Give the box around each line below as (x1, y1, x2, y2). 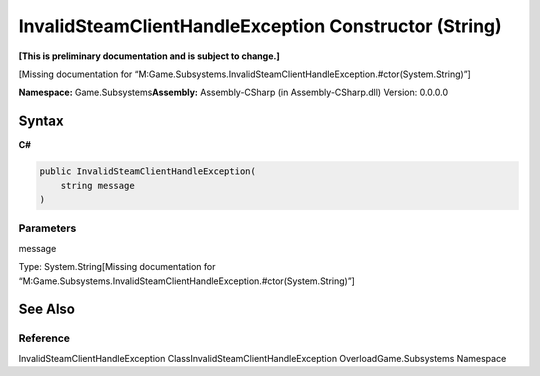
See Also (18, 301, 75, 318)
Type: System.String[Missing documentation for (18, 261, 216, 273)
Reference (18, 331, 70, 345)
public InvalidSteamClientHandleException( (39, 166, 257, 177)
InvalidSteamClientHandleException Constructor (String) (18, 15, 502, 37)
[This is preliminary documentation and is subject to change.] (18, 50, 280, 62)
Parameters (18, 221, 77, 235)
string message (60, 180, 135, 191)
